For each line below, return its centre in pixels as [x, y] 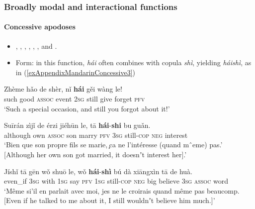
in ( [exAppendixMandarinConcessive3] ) [75, 72]
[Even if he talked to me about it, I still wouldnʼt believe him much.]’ [110, 200]
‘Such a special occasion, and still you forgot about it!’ [87, 108]
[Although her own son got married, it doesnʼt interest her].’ [95, 154]
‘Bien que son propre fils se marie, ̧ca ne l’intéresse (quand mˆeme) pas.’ [113, 145]
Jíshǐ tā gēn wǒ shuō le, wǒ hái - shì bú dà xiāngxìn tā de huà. [98, 171]
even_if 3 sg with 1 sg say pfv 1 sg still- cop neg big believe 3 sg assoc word [116, 181]
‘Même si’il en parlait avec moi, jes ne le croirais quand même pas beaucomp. [122, 190]
